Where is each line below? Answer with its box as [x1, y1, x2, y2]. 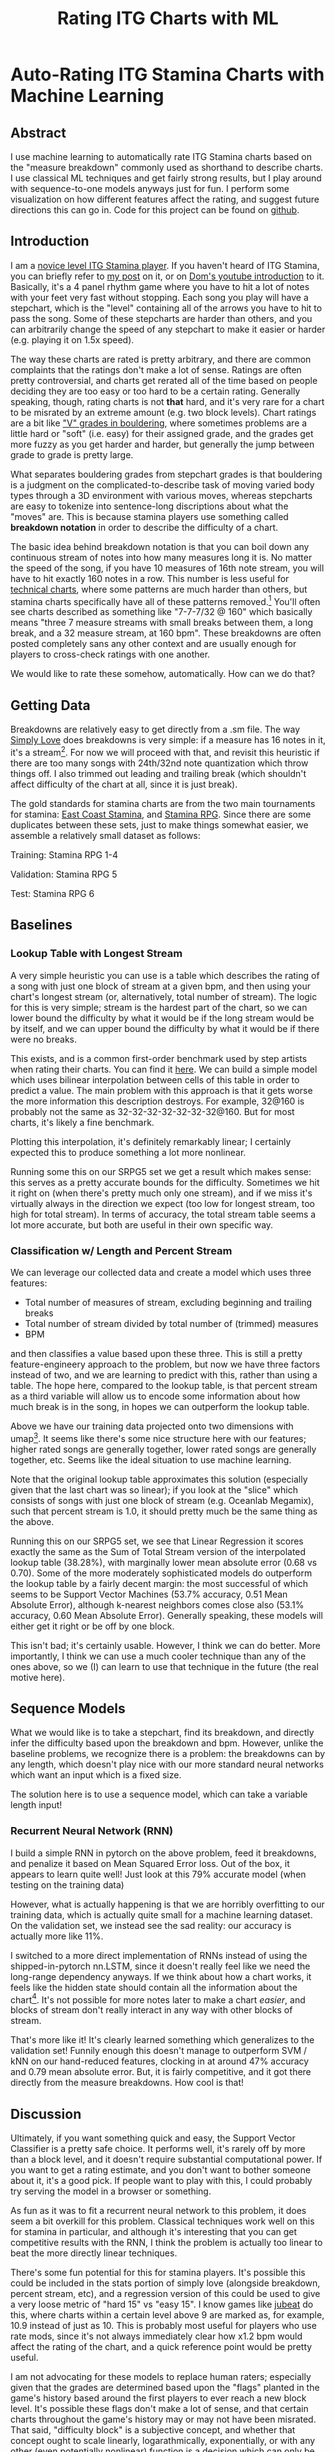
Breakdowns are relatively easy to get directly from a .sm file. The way [10, 723, 301, 736]
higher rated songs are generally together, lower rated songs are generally [10, 1443, 317, 1455]
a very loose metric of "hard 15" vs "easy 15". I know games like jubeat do [10, 2298, 314, 2311]
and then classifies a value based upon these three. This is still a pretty [10, 1347, 303, 1359]
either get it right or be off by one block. [10, 1620, 175, 1632]
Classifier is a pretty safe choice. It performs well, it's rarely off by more [10, 2143, 306, 2155]
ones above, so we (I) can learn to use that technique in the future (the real [10, 1660, 319, 1672]
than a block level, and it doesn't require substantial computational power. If [10, 2153, 323, 2166]
